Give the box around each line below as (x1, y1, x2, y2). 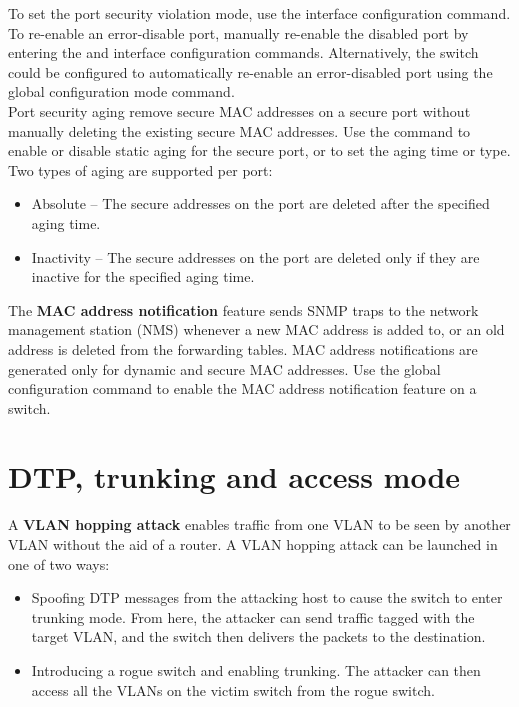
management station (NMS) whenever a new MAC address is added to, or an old (8, 319, 505, 340)
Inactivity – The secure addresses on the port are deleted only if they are (31, 246, 480, 267)
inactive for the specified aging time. (31, 266, 255, 287)
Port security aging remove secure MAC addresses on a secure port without (8, 100, 471, 121)
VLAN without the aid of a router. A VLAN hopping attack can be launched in (8, 534, 498, 554)
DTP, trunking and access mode (8, 456, 461, 497)
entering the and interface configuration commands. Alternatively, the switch (8, 42, 479, 63)
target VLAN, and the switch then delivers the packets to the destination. (31, 626, 486, 647)
